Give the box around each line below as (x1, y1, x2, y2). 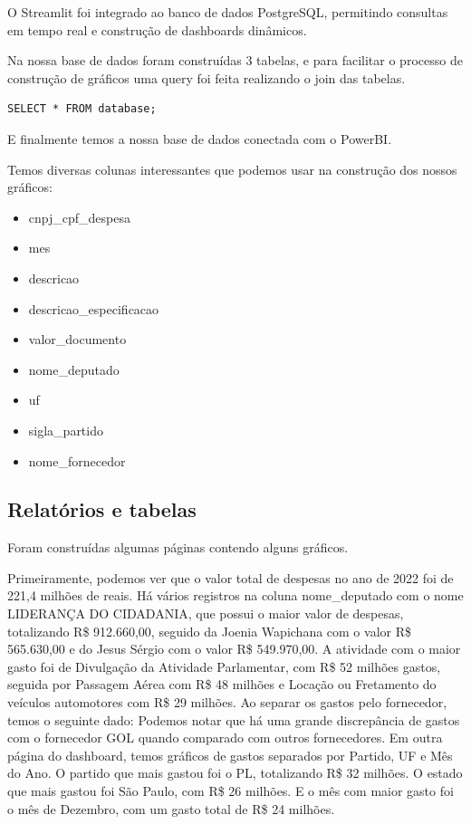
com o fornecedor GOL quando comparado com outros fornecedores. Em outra (7, 728, 443, 747)
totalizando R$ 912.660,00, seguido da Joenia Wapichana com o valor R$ (7, 621, 411, 640)
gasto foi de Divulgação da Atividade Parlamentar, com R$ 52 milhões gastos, (7, 656, 441, 675)
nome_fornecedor (28, 451, 126, 470)
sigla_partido (28, 420, 103, 439)
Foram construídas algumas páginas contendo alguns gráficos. (7, 538, 349, 557)
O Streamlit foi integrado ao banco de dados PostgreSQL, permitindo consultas (7, 3, 448, 21)
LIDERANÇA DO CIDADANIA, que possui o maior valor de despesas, (7, 604, 404, 623)
